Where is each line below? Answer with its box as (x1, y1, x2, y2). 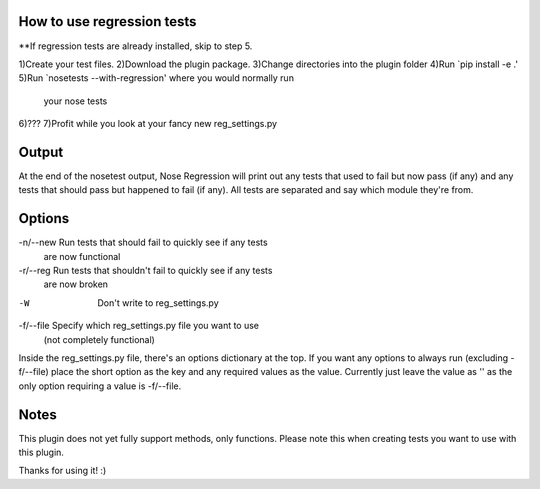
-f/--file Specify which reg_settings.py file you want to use (18, 320, 260, 332)
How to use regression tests (18, 13, 197, 30)
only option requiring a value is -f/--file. (18, 380, 182, 392)
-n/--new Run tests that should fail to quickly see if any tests (18, 236, 269, 249)
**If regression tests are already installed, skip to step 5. (18, 40, 253, 52)
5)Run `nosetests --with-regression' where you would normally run (18, 72, 295, 84)
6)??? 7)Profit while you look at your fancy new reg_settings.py (18, 118, 278, 130)
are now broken (43, 278, 109, 290)
